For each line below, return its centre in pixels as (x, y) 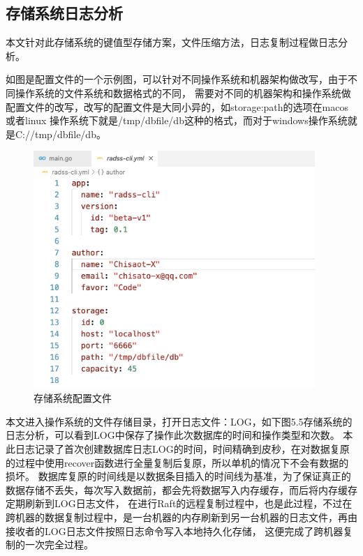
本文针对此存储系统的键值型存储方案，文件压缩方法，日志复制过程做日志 (172, 42)
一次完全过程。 (59, 544)
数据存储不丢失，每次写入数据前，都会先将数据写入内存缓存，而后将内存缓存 (181, 489)
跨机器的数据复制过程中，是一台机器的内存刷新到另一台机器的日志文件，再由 (181, 517)
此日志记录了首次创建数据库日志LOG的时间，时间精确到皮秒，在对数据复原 (178, 448)
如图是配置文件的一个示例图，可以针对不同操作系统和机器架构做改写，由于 (177, 79)
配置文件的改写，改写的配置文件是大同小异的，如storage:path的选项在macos (177, 106)
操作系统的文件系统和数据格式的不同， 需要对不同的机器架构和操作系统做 (183, 92)
